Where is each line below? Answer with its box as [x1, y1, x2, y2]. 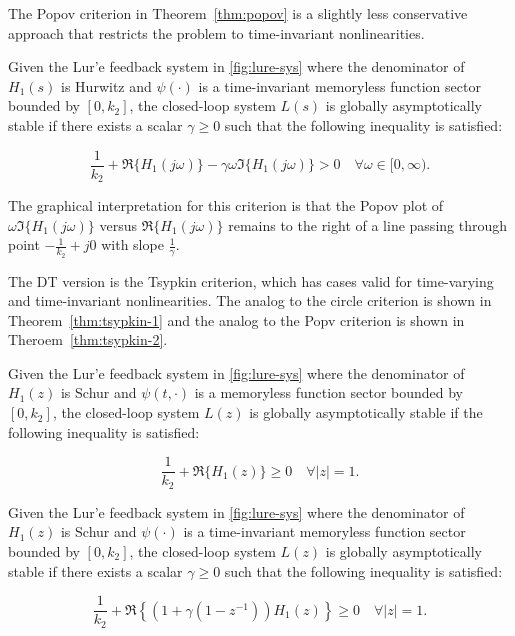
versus [99, 214, 137, 235]
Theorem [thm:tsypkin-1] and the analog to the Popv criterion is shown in [8, 309, 465, 330]
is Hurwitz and [61, 75, 152, 96]
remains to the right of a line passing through [228, 214, 508, 235]
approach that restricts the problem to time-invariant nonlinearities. [8, 22, 425, 43]
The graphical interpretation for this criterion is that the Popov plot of [8, 195, 444, 216]
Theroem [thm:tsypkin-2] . [8, 329, 168, 350]
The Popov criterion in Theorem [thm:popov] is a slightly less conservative [8, 3, 468, 23]
